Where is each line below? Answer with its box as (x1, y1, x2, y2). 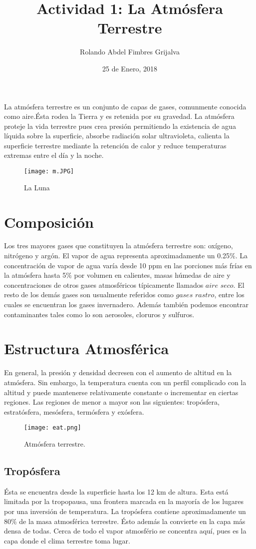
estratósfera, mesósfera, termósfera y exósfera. (4, 406, 144, 417)
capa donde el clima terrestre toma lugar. (4, 535, 130, 546)
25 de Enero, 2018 (102, 63, 157, 73)
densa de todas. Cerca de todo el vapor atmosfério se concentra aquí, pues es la (4, 526, 247, 536)
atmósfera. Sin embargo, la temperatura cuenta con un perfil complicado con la (4, 377, 247, 387)
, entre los (214, 289, 245, 300)
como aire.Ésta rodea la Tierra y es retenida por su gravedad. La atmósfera (4, 111, 235, 121)
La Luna (24, 182, 50, 192)
